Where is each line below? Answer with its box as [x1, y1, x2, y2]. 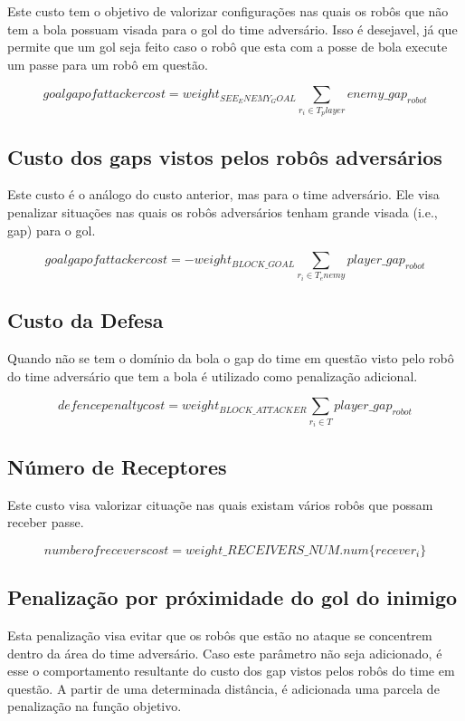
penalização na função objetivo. [7, 697, 182, 716]
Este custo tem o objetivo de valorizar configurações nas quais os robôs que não [7, 2, 449, 20]
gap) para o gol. [7, 220, 96, 239]
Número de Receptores [7, 452, 227, 480]
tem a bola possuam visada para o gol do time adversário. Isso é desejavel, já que [7, 19, 458, 38]
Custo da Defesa [7, 306, 164, 334]
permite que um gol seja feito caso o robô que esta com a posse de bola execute [7, 37, 448, 56]
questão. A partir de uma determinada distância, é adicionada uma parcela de [7, 678, 440, 697]
